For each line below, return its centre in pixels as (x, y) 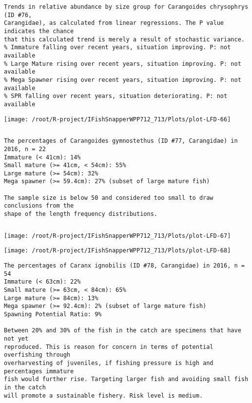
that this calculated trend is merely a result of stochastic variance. (124, 39)
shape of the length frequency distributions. (81, 214)
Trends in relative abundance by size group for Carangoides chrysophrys (126, 7)
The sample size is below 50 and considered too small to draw (109, 198)
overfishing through (37, 355)
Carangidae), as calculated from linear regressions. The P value (114, 23)
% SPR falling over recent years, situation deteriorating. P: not (116, 96)
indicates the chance (39, 31)
